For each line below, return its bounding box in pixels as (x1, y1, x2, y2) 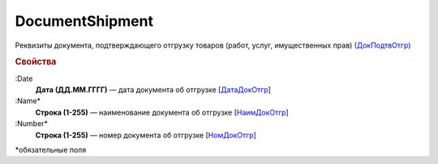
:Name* (15, 96, 41, 106)
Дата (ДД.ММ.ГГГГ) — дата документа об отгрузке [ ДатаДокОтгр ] (35, 85, 272, 95)
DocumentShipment (15, 12, 154, 30)
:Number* (15, 119, 49, 128)
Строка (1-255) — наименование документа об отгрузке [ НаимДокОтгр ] (35, 107, 290, 117)
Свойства (15, 57, 57, 68)
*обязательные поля (15, 145, 87, 154)
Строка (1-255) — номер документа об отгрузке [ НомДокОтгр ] (35, 130, 257, 140)
